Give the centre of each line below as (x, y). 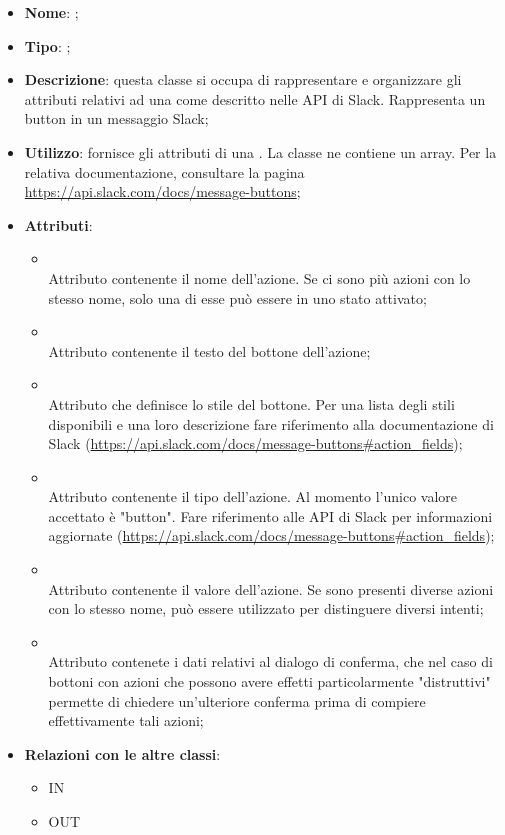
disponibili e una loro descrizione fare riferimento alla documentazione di (271, 423)
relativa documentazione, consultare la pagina (164, 171)
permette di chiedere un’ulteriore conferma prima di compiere (237, 700)
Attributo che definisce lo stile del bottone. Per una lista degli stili (251, 403)
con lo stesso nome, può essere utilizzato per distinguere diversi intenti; (266, 608)
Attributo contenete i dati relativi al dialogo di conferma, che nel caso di (270, 661)
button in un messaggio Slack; (116, 118)
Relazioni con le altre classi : (122, 753)
